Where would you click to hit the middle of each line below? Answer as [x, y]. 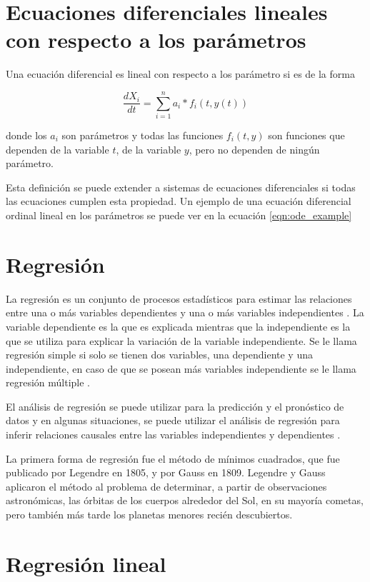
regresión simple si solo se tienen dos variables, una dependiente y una [159, 355]
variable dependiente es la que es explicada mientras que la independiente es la [178, 326]
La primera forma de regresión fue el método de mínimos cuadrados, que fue [173, 458]
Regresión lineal [86, 563]
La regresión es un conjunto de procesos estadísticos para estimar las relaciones [179, 298]
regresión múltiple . [48, 382]
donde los [26, 135]
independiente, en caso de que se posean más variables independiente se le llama [181, 368]
